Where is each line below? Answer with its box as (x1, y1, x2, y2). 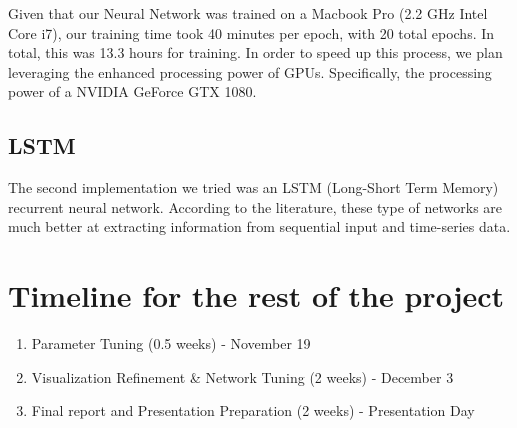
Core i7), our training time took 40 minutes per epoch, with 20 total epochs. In (8, 22, 495, 43)
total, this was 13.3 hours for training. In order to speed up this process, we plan (8, 42, 503, 63)
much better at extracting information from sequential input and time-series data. (8, 216, 511, 237)
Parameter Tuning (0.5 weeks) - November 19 (31, 333, 311, 354)
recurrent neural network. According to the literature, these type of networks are (8, 196, 503, 217)
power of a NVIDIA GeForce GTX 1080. (8, 81, 257, 102)
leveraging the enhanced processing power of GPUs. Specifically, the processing (8, 61, 492, 82)
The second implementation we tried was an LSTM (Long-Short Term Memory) (8, 177, 499, 198)
